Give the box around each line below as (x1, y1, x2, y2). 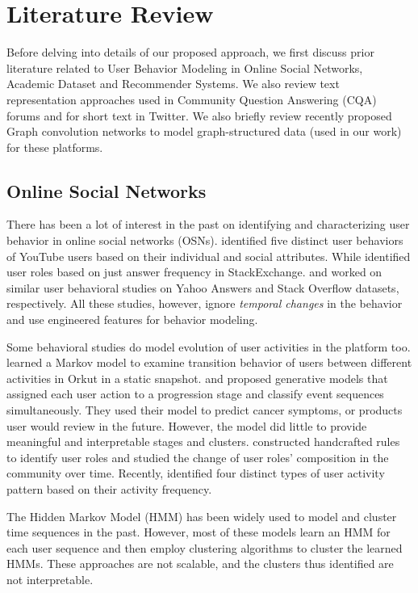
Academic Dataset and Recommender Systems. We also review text (6, 75, 340, 92)
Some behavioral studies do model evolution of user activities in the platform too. (6, 338, 411, 355)
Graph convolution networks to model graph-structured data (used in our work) (6, 123, 402, 140)
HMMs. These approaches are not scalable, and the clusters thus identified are (6, 555, 394, 572)
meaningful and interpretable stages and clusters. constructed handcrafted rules (6, 433, 400, 450)
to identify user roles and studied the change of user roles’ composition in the (6, 448, 389, 465)
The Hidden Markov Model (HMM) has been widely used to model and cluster (6, 507, 397, 524)
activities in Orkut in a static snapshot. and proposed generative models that (6, 369, 388, 386)
